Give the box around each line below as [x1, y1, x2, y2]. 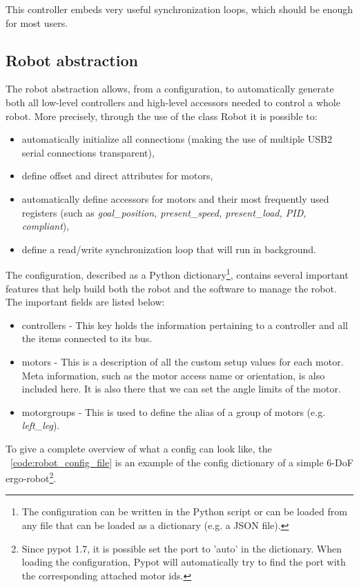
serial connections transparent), [21, 145, 155, 159]
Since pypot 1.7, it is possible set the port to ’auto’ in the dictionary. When [21, 541, 342, 555]
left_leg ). [21, 418, 60, 432]
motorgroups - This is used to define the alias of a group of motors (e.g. [21, 404, 326, 419]
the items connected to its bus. [21, 331, 153, 346]
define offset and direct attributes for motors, [21, 168, 213, 183]
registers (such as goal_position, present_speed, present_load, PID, [21, 205, 307, 219]
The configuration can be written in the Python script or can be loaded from [21, 504, 347, 519]
